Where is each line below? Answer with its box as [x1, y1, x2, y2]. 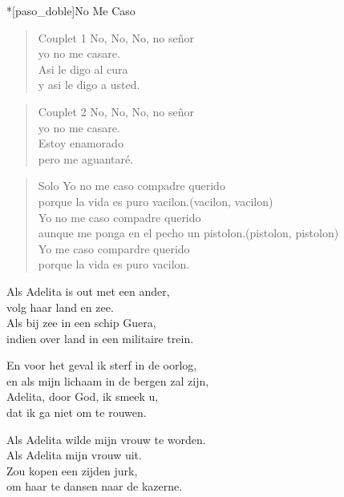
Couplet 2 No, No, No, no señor [38, 103, 194, 119]
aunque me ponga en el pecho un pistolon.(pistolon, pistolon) [38, 224, 339, 241]
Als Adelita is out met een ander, [6, 282, 170, 299]
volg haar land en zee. [6, 298, 114, 315]
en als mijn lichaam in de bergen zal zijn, [6, 372, 209, 389]
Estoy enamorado [38, 135, 123, 152]
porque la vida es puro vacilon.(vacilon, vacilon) [38, 192, 273, 209]
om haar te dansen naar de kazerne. [6, 478, 183, 495]
